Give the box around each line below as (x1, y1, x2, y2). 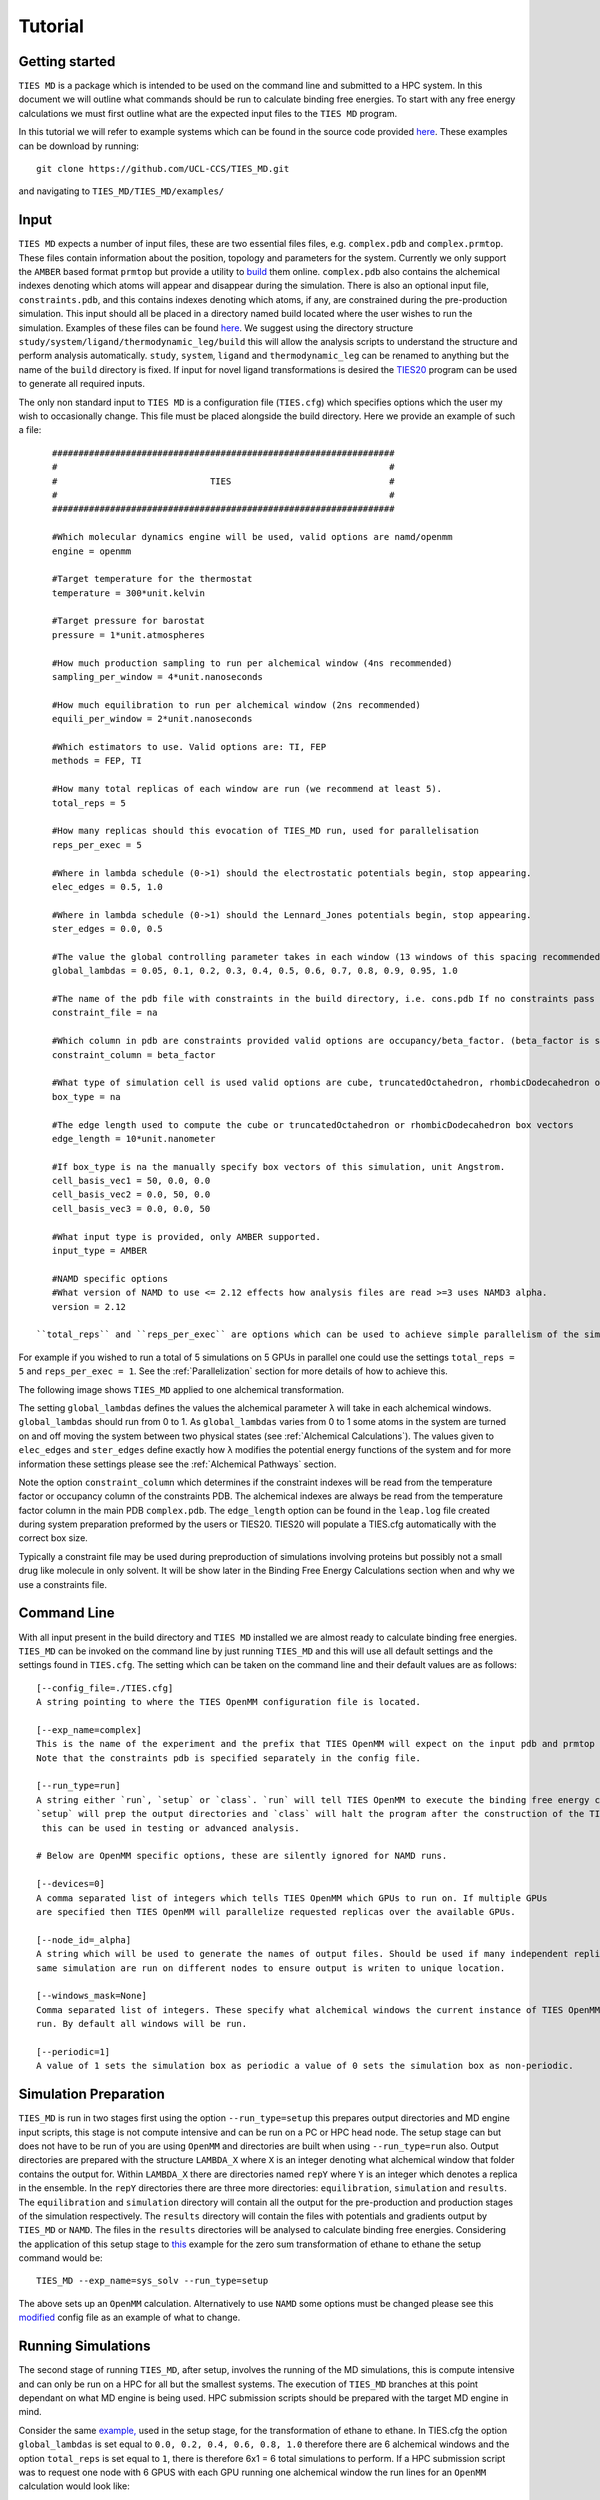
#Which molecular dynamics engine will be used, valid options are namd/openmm (51, 531, 453, 543)
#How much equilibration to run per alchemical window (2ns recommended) (51, 699, 422, 710)
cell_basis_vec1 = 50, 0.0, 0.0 (51, 1175, 211, 1187)
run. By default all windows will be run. (36, 2018, 248, 2030)
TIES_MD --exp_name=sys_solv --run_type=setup (36, 2275, 269, 2287)
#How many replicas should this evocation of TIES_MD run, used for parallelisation (51, 825, 480, 837)
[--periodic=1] (36, 2046, 111, 2057)
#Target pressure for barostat (51, 615, 205, 627)
